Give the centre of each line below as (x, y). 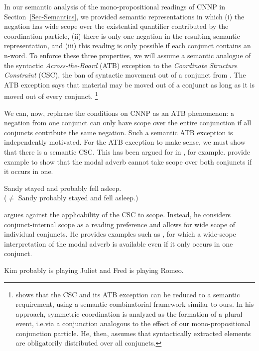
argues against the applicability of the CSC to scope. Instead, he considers (118, 214)
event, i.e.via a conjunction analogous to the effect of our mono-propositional (133, 323)
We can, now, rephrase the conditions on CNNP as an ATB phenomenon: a (119, 113)
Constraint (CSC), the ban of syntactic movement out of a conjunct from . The (125, 75)
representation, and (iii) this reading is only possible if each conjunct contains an (128, 45)
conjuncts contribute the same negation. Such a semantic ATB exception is (119, 132)
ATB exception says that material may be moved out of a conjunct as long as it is (129, 84)
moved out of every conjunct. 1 (51, 95)
